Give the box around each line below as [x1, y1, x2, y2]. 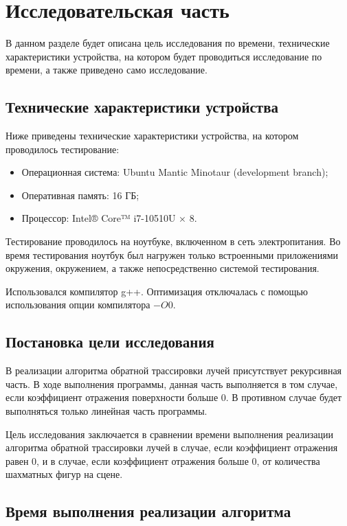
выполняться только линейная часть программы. [5, 404, 208, 418]
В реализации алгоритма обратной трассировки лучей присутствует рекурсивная [5, 363, 342, 378]
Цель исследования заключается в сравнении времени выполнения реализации [5, 426, 333, 441]
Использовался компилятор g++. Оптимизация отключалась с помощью [5, 284, 309, 298]
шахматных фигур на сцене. [5, 467, 123, 481]
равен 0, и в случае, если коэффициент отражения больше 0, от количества [5, 453, 320, 468]
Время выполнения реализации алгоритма [5, 501, 291, 522]
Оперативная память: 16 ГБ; [21, 187, 139, 202]
